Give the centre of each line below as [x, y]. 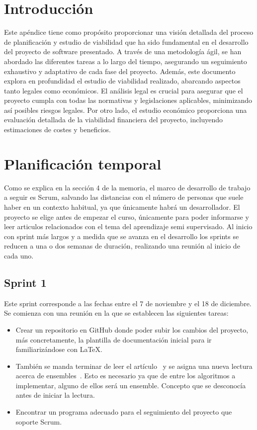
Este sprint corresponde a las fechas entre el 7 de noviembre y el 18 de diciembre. [128, 303]
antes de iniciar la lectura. [55, 395]
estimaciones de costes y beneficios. [57, 129]
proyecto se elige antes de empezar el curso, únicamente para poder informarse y [127, 216]
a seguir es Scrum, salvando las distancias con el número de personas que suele [124, 197]
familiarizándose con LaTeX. [59, 349]
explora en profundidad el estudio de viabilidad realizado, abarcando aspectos [122, 81]
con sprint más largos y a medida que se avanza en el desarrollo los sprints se [122, 236]
